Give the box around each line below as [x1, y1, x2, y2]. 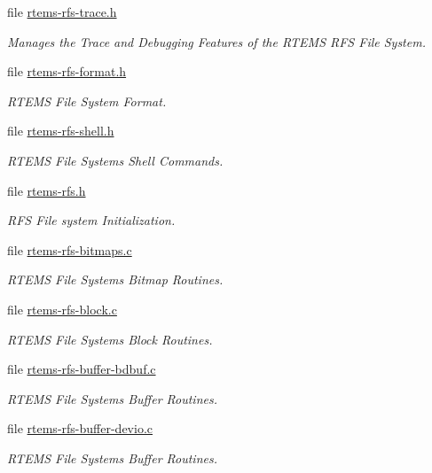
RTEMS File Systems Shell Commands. [7, 151, 224, 169]
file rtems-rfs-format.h [7, 62, 127, 81]
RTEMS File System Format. [7, 91, 167, 110]
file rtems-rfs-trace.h [7, 3, 117, 20]
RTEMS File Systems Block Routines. [7, 330, 213, 348]
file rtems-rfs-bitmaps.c [7, 240, 132, 259]
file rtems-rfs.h [7, 181, 86, 199]
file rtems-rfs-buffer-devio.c [7, 419, 153, 438]
